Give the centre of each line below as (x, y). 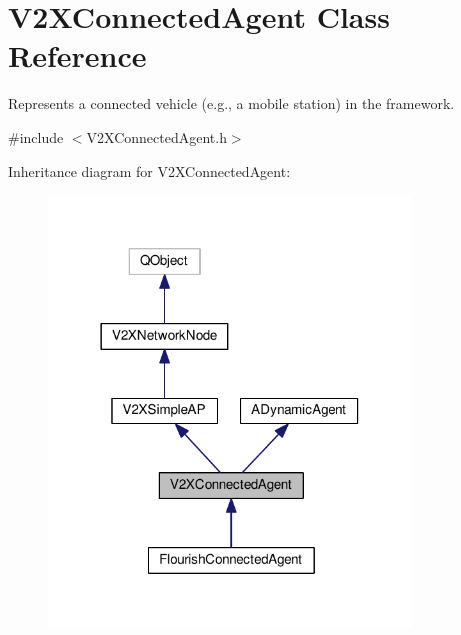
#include (36, 136)
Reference (77, 55)
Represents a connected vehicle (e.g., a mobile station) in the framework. (231, 103)
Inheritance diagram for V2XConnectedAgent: (149, 170)
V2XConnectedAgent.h (156, 136)
